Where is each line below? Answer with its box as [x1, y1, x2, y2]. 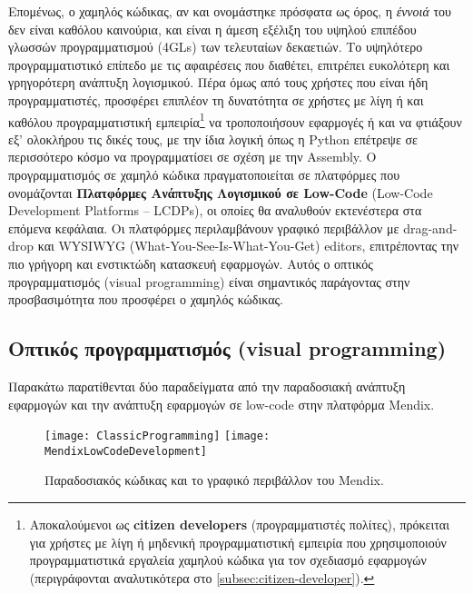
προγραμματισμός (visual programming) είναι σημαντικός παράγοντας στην [8, 272, 410, 291]
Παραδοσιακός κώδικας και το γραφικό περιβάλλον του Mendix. [44, 470, 384, 490]
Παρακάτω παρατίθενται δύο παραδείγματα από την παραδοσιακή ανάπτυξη [8, 376, 406, 395]
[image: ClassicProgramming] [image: [44, 430, 271, 443]
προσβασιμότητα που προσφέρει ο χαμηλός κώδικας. [8, 290, 283, 309]
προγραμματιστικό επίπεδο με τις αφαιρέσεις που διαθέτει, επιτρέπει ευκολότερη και [8, 54, 450, 74]
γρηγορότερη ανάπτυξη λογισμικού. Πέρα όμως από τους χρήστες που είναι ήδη [8, 73, 429, 92]
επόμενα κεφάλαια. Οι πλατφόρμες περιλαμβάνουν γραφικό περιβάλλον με [8, 218, 399, 237]
